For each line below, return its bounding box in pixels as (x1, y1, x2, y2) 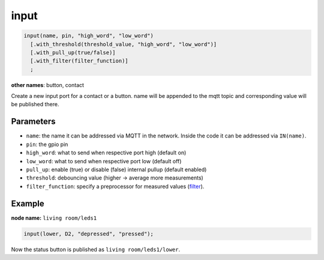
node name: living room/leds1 (11, 214, 97, 222)
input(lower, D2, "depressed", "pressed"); (23, 230, 154, 237)
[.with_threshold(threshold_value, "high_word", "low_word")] (30, 41, 217, 47)
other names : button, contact (11, 81, 84, 88)
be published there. (11, 101, 59, 108)
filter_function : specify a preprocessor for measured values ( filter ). (26, 183, 205, 190)
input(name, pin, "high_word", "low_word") (23, 32, 154, 39)
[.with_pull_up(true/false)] (30, 49, 116, 56)
